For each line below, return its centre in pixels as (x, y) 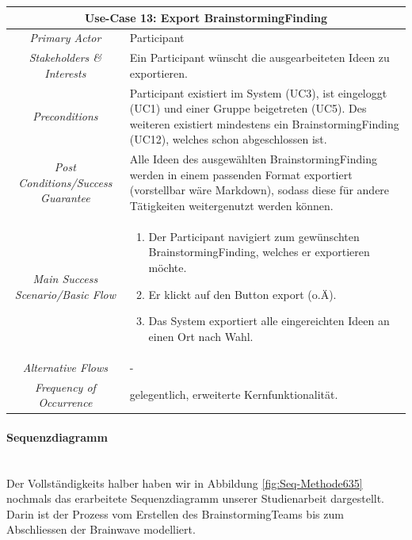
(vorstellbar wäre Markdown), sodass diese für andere (259, 190)
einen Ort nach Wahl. (201, 336)
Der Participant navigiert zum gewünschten (254, 236)
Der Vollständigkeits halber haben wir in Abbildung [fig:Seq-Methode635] (185, 483)
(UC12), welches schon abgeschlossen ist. (228, 139)
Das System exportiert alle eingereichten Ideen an (269, 321)
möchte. (168, 268)
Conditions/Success (65, 182)
